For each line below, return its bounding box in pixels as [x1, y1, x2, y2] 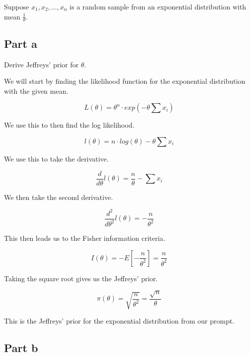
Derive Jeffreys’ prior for [4, 59, 79, 69]
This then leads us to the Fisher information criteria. [4, 233, 166, 243]
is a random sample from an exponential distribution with [70, 1, 247, 11]
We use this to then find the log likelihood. [4, 120, 135, 130]
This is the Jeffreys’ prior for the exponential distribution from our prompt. [4, 316, 235, 326]
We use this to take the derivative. [4, 154, 109, 164]
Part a [4, 35, 37, 51]
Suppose [4, 1, 29, 11]
